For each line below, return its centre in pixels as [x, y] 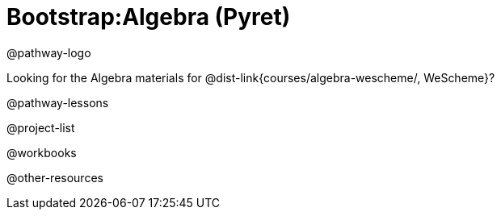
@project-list [41, 127]
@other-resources [55, 177]
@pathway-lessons [58, 102]
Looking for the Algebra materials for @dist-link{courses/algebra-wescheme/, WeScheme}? [251, 77]
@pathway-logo [49, 52]
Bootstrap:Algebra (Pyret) [149, 17]
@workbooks [42, 152]
